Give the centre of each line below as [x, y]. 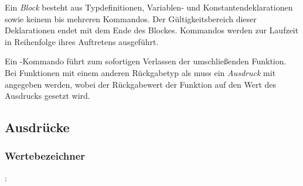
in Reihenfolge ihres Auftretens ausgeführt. [82, 41]
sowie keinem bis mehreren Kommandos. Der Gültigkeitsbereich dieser [131, 18]
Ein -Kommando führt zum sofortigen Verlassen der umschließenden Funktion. [146, 61]
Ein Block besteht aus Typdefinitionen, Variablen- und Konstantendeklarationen [149, 7]
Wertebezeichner [45, 156]
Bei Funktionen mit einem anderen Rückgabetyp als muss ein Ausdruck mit [140, 72]
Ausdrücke [37, 127]
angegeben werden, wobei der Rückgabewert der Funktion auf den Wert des [141, 84]
